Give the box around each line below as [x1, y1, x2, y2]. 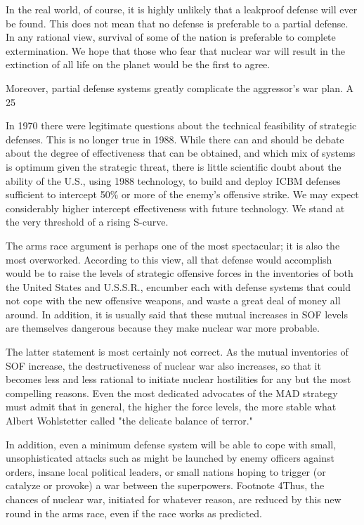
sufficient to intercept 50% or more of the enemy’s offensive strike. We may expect [6, 187, 359, 202]
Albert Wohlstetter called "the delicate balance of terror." [6, 413, 253, 428]
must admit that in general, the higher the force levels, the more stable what [6, 399, 337, 414]
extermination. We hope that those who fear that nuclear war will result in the [6, 43, 345, 58]
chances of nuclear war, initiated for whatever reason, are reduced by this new [6, 492, 342, 506]
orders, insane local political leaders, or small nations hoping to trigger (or [6, 464, 326, 479]
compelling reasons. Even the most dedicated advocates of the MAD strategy [6, 385, 338, 400]
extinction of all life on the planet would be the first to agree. [6, 57, 271, 72]
